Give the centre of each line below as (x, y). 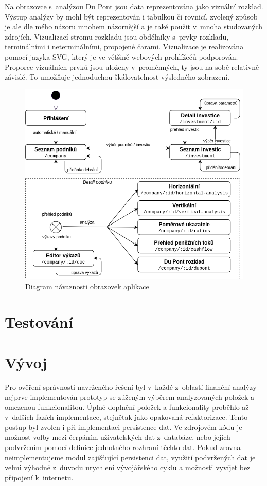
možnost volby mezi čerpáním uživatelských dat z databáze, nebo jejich (118, 437)
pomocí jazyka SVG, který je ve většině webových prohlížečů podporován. (121, 56)
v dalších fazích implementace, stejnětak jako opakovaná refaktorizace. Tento (126, 417)
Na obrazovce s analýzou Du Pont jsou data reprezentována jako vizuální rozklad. (134, 6)
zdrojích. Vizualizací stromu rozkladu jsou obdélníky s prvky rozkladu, (117, 36)
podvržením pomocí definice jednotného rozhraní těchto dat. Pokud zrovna (123, 447)
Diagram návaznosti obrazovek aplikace (87, 286)
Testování (39, 322)
